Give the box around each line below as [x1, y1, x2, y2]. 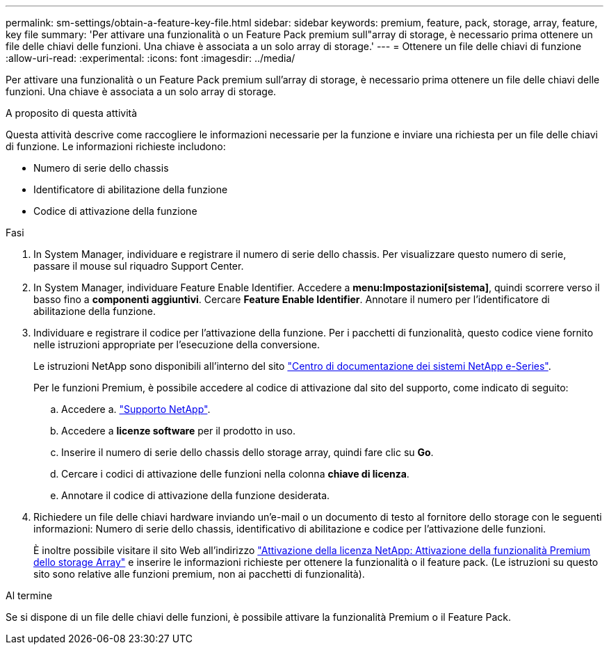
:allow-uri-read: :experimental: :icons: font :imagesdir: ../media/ [6, 52, 295, 64]
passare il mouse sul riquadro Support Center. [33, 260, 244, 272]
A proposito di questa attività [6, 107, 138, 119]
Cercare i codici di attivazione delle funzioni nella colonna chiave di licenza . [61, 468, 409, 480]
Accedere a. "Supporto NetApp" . [61, 403, 211, 415]
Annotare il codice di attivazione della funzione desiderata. [61, 489, 330, 501]
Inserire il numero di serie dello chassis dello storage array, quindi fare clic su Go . [61, 446, 434, 458]
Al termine [6, 590, 53, 601]
